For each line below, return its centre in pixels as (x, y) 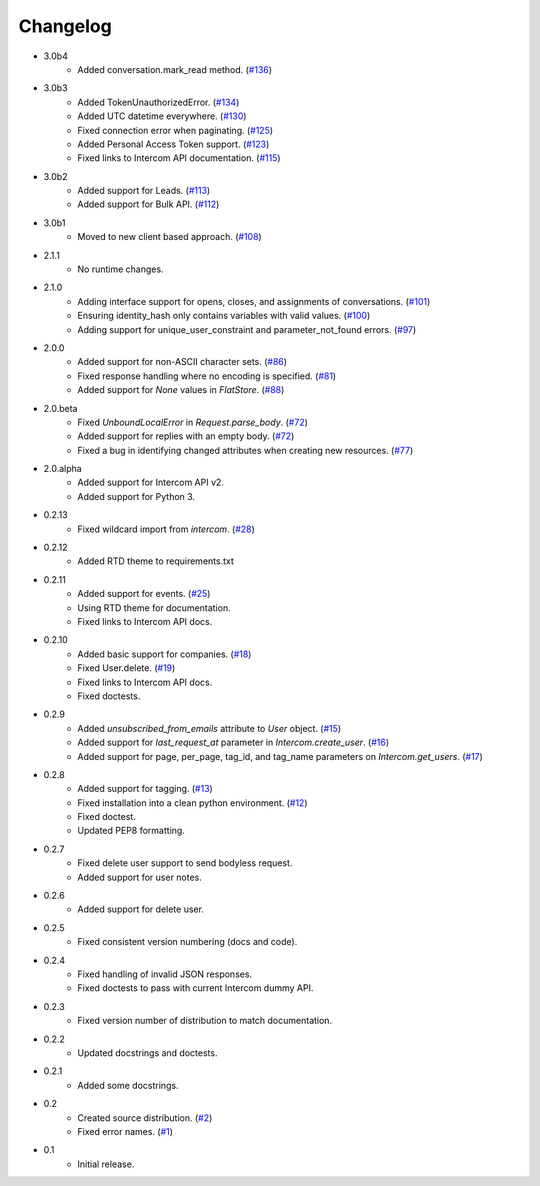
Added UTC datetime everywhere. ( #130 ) (162, 116)
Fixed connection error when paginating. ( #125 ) (175, 130)
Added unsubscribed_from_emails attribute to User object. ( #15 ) (209, 728)
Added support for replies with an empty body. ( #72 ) (186, 436)
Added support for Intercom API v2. (151, 482)
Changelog (65, 26)
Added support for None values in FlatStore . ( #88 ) (181, 390)
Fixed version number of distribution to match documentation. (205, 1021)
